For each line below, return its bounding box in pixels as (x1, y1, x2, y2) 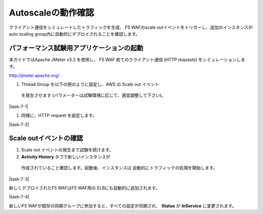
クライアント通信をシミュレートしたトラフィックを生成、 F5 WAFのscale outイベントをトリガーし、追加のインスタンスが (9, 24, 253, 30)
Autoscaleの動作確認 (9, 7, 94, 18)
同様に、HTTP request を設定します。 (21, 113, 97, 118)
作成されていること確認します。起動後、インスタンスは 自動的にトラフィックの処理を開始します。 (21, 165, 218, 171)
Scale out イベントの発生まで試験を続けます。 (21, 147, 114, 153)
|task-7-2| (9, 121, 29, 127)
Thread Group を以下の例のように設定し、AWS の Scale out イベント (21, 81, 159, 87)
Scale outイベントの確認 (9, 134, 83, 142)
